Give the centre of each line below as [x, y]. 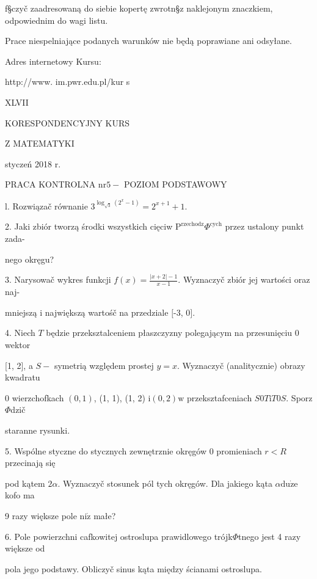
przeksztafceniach [219, 397]
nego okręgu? [30, 259]
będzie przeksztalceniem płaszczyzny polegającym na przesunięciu [169, 333]
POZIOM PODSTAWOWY [175, 184]
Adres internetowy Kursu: [53, 61]
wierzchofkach [38, 397]
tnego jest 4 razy [270, 536]
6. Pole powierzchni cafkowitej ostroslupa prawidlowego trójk [119, 536]
